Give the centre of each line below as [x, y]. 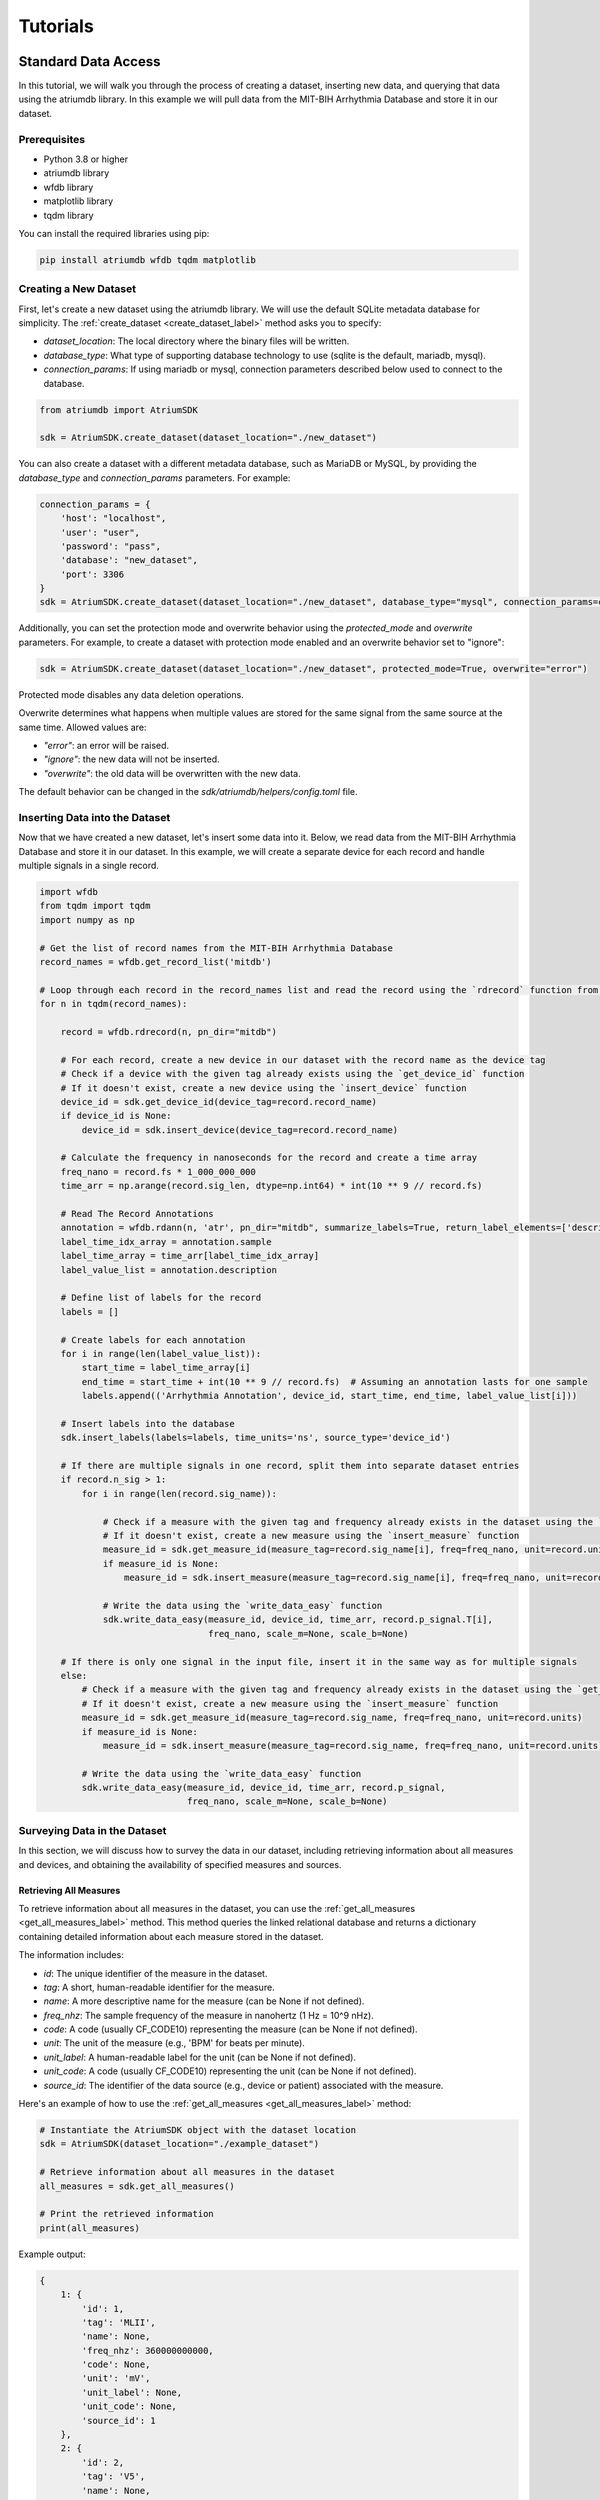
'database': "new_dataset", [129, 560]
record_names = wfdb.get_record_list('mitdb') [155, 962]
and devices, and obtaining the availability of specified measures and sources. [180, 1864]
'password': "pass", [111, 546]
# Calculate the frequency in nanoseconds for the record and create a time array [269, 1158]
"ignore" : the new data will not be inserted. [131, 759]
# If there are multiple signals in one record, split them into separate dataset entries [290, 1466]
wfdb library [68, 187]
